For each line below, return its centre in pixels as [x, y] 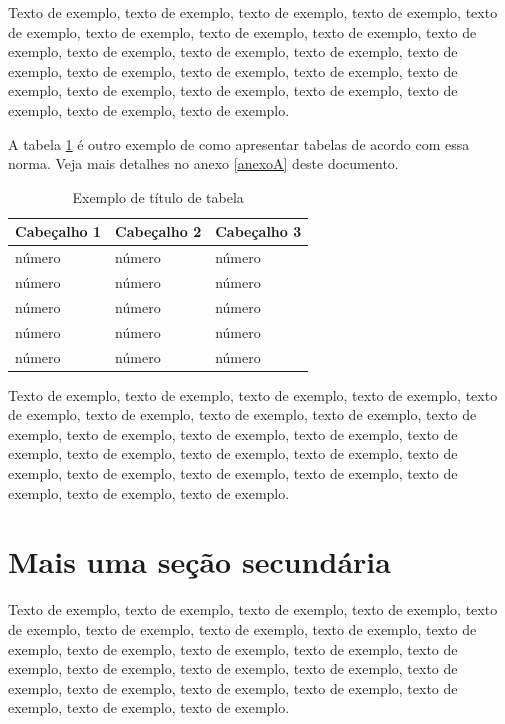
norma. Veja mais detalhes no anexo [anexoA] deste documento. [203, 163]
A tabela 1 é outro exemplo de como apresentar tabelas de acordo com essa [239, 143]
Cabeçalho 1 [58, 231]
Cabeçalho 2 [158, 231]
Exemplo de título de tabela [158, 196]
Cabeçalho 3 [258, 231]
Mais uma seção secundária [199, 561]
